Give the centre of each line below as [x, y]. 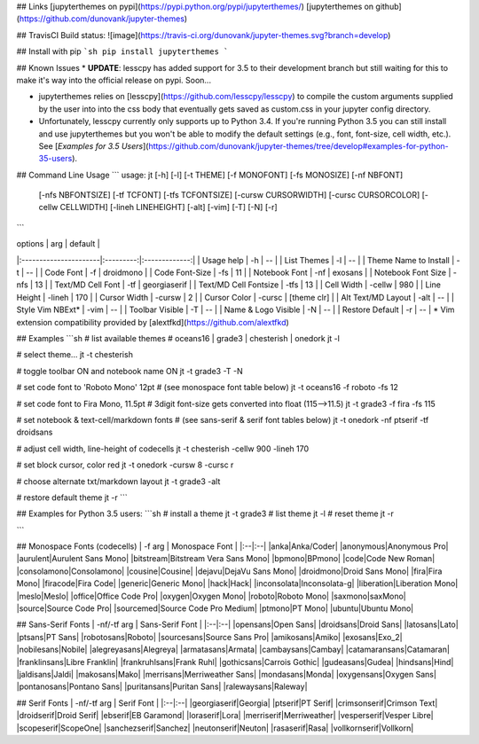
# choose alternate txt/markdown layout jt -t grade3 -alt [118, 481]
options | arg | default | [59, 244]
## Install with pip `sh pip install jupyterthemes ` [122, 51]
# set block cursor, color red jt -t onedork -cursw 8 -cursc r [125, 465]
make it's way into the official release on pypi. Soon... [114, 80]
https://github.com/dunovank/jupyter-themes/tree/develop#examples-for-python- [298, 145]
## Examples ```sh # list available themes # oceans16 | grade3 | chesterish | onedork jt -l [178, 338]
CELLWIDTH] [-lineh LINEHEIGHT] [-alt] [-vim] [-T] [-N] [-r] [169, 208]
